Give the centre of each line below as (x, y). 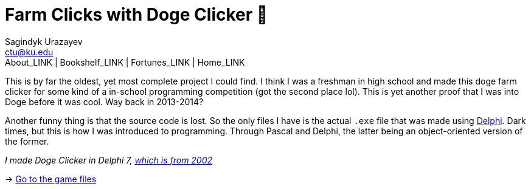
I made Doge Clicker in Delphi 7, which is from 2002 (109, 160)
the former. (27, 141)
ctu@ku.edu (29, 52)
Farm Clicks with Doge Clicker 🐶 (137, 15)
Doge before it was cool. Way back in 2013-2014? (104, 101)
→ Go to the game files (51, 179)
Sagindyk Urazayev (44, 41)
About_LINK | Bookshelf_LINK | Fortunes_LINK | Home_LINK (125, 62)
